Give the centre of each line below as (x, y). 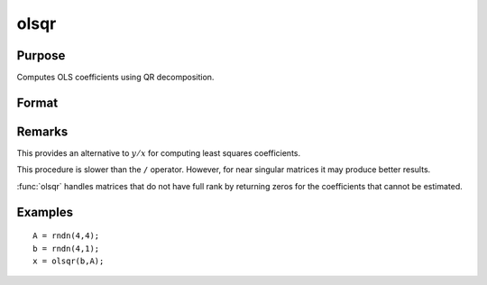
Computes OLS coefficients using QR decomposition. (115, 78)
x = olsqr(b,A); (69, 261)
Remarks (42, 131)
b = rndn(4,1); (66, 248)
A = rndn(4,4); (66, 236)
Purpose (41, 55)
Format (37, 102)
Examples (45, 212)
